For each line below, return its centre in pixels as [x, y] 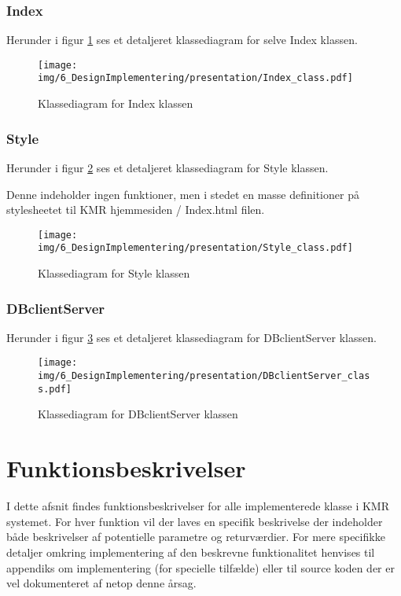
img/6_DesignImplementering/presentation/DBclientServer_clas [204, 376]
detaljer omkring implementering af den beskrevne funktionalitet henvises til [191, 552]
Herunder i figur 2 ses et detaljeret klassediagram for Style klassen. [167, 167]
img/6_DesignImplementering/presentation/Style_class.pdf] [195, 248]
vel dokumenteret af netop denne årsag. [101, 583]
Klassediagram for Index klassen [116, 103]
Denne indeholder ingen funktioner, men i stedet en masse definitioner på [183, 194]
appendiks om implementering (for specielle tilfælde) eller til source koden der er [200, 567]
